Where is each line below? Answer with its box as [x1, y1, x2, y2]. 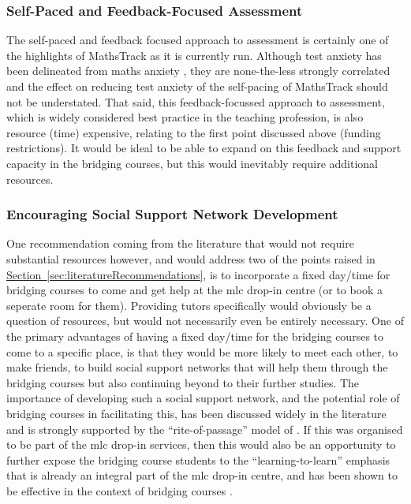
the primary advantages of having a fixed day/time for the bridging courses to [6, 327, 384, 344]
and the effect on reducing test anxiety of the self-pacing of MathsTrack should [6, 78, 388, 94]
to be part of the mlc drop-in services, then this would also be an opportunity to [6, 436, 396, 453]
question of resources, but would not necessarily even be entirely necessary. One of [6, 312, 404, 329]
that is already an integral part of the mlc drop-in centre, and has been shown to [6, 467, 398, 483]
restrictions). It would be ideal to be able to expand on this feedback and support [6, 140, 402, 156]
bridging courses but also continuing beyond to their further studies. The [6, 374, 360, 390]
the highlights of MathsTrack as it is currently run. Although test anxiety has [6, 47, 382, 63]
